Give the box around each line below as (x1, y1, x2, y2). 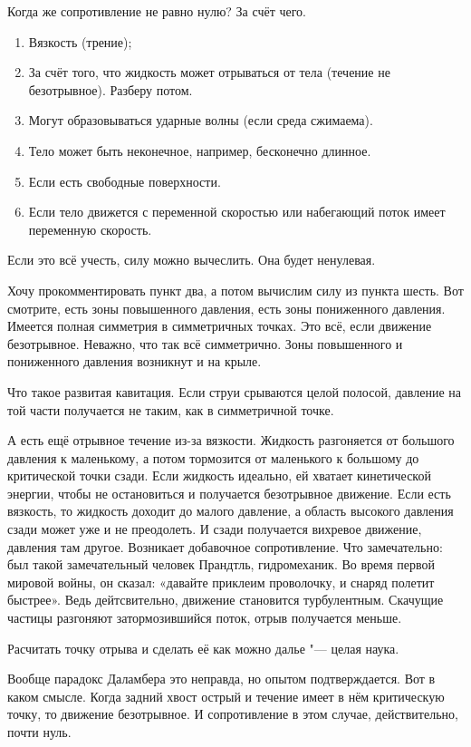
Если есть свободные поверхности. (28, 171, 221, 190)
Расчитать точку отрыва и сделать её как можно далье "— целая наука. (7, 638, 399, 657)
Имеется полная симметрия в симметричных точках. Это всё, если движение (7, 316, 432, 335)
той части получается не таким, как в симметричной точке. (7, 400, 334, 419)
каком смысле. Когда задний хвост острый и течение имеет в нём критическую (7, 686, 445, 705)
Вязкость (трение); (28, 32, 132, 51)
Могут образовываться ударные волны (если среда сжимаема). (28, 111, 373, 130)
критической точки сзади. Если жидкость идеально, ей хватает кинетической (7, 466, 431, 485)
